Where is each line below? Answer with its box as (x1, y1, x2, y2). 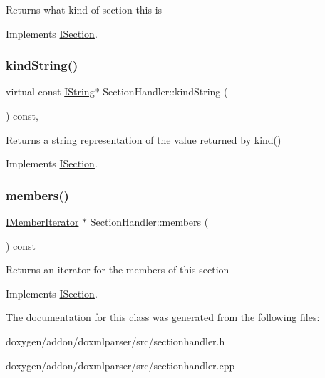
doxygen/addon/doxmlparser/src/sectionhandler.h (6, 333, 225, 348)
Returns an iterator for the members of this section (6, 262, 229, 277)
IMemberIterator (6, 214, 79, 229)
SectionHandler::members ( (90, 214, 209, 229)
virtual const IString (6, 84, 95, 99)
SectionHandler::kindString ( (103, 84, 228, 99)
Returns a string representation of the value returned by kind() (6, 132, 282, 147)
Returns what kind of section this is (6, 2, 162, 16)
